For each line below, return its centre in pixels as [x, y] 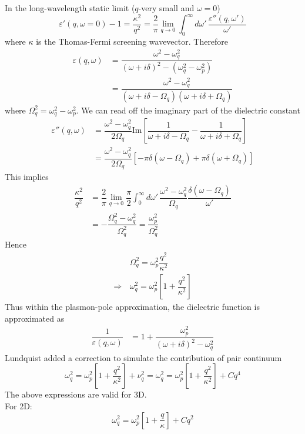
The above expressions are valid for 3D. [76, 394]
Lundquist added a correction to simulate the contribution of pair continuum [143, 357]
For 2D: [19, 405]
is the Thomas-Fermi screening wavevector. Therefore [132, 41]
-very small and [166, 8]
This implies [27, 177]
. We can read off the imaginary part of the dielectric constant [188, 110]
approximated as [35, 318]
